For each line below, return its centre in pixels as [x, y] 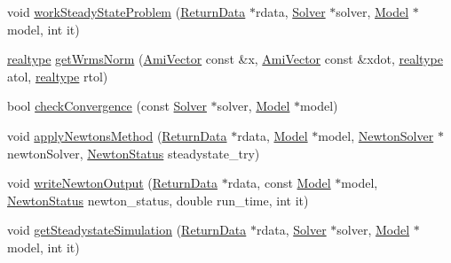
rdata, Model [273, 135]
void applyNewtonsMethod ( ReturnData [117, 135]
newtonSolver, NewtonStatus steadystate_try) [134, 153]
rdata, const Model [279, 183]
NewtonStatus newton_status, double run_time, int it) [158, 200]
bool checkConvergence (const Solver [107, 106]
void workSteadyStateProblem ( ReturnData [127, 12]
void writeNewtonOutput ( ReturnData [112, 183]
